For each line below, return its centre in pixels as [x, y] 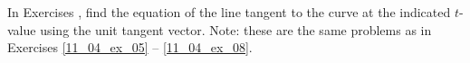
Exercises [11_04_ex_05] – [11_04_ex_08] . [130, 47]
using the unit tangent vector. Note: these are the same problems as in [236, 29]
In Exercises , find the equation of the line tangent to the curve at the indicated [229, 12]
